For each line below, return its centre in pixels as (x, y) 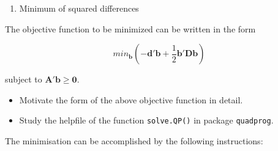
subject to (24, 79)
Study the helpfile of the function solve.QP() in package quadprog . (146, 120)
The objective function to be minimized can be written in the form (130, 28)
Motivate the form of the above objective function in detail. (131, 99)
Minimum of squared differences (79, 8)
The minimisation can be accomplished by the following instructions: (134, 141)
